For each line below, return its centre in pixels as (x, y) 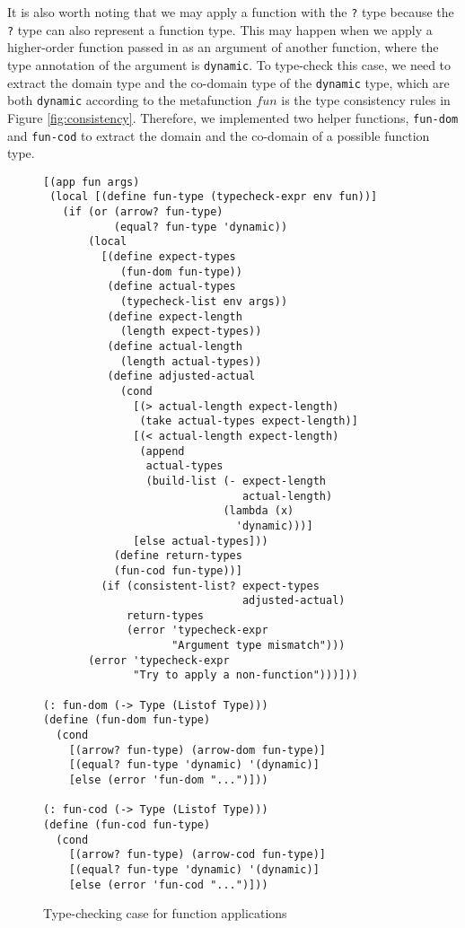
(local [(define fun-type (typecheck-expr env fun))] (214, 197)
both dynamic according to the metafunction (130, 100)
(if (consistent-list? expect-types (210, 586)
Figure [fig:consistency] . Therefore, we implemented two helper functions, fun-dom (233, 117)
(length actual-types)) (191, 361)
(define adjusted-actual (181, 376)
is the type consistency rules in (366, 100)
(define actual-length (175, 346)
